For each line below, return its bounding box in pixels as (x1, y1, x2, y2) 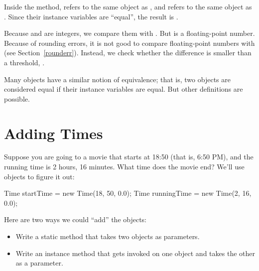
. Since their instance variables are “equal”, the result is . (4, 11, 178, 21)
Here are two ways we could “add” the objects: (4, 214, 147, 225)
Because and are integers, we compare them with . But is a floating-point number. (4, 28, 255, 38)
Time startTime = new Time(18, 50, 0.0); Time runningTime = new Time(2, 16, (4, 188, 252, 198)
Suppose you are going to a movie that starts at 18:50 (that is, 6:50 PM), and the (4, 151, 254, 162)
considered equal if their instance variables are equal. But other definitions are (4, 84, 243, 94)
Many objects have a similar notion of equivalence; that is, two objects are (4, 74, 231, 84)
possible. (4, 93, 30, 104)
